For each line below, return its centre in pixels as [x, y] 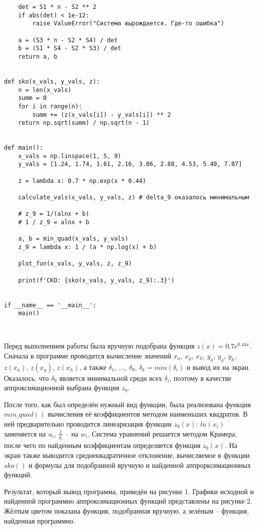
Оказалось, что [27, 378]
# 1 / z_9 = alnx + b [54, 222]
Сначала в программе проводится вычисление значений [88, 355]
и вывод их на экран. [219, 367]
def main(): [24, 148]
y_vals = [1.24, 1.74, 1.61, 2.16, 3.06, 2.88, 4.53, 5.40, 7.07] [130, 164]
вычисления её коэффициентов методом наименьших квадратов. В [148, 414]
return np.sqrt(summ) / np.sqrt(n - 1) [84, 123]
